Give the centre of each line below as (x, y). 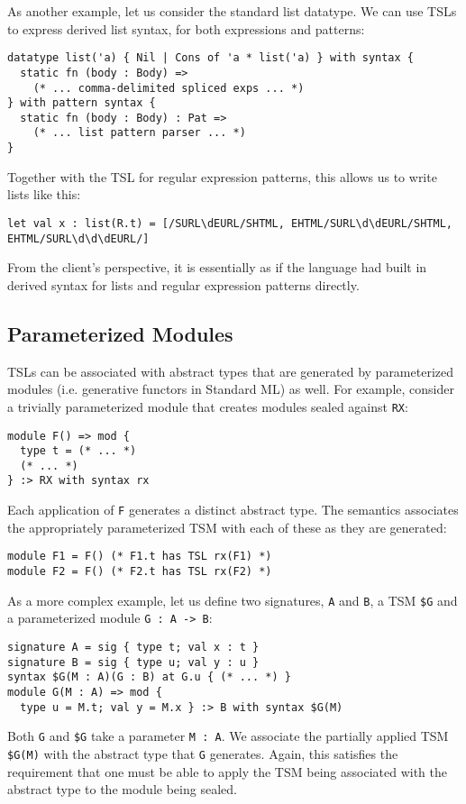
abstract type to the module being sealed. (122, 789)
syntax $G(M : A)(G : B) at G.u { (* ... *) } (149, 677)
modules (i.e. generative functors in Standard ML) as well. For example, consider (231, 389)
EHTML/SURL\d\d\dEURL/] (78, 238)
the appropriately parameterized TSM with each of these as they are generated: (227, 527)
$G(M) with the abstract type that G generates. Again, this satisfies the (203, 753)
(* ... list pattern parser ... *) (139, 133)
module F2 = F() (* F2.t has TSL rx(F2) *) (140, 572)
